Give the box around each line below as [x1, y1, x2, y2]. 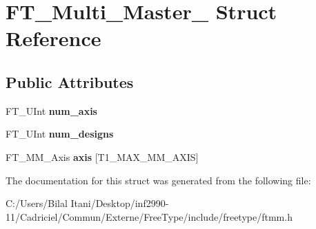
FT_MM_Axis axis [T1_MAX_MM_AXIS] [6, 149, 199, 164]
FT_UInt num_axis [6, 103, 97, 118]
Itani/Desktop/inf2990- [70, 196, 169, 210]
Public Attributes [6, 71, 134, 92]
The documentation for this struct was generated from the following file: [6, 173, 311, 187]
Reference [6, 24, 101, 52]
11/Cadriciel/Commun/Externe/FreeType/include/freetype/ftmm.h [6, 209, 293, 223]
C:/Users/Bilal [6, 196, 68, 210]
